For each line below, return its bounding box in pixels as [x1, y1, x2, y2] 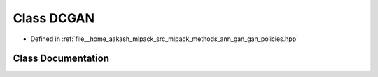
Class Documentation [13, 53, 110, 65]
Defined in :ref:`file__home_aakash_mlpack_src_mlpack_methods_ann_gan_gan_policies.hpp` [30, 35, 299, 43]
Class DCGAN [13, 10, 94, 26]
